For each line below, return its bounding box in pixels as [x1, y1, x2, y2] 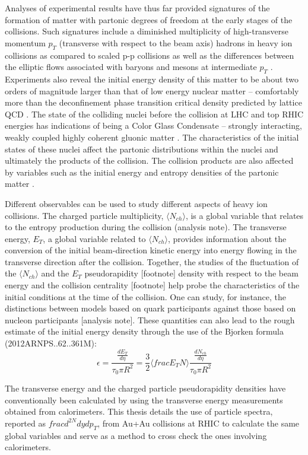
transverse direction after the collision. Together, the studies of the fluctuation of [5, 255, 299, 268]
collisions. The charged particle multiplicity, [5, 209, 164, 221]
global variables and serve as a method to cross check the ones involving [5, 429, 267, 441]
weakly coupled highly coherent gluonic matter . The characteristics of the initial [5, 131, 299, 143]
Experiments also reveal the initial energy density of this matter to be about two [5, 72, 299, 85]
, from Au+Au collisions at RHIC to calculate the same [97, 416, 300, 429]
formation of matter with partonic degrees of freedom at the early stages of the [5, 13, 293, 26]
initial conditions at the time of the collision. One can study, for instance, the [5, 290, 287, 303]
